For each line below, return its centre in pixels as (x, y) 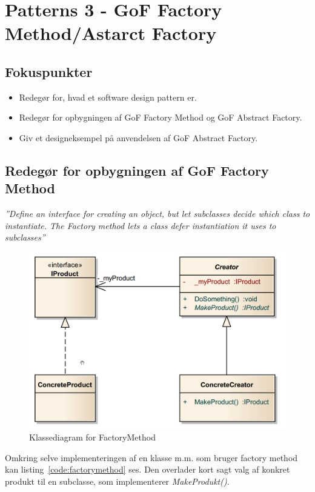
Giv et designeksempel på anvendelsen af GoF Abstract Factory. (138, 137)
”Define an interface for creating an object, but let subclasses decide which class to (157, 214)
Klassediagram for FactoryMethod (92, 437)
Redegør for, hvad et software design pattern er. (108, 97)
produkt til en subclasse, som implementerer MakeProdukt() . (117, 481)
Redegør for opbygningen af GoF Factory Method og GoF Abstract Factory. (161, 117)
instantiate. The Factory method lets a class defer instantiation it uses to (141, 225)
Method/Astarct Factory (111, 33)
